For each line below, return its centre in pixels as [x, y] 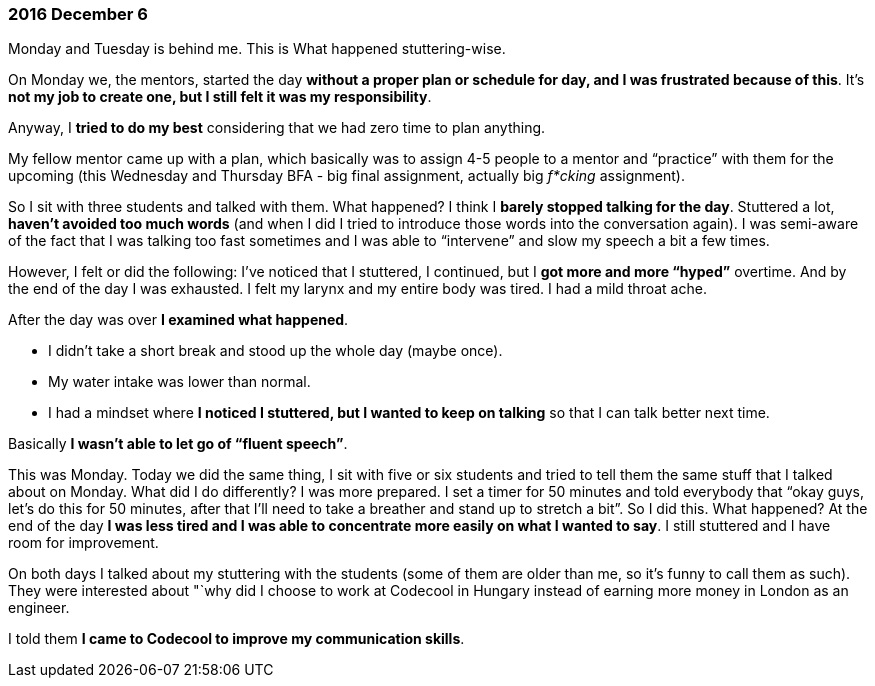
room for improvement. [83, 543]
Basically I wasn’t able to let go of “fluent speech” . [178, 444]
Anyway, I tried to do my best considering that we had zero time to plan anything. [277, 128]
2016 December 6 [78, 14]
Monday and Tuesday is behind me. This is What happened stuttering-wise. [257, 49]
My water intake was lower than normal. [179, 382]
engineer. [39, 608]
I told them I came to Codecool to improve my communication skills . [236, 639]
